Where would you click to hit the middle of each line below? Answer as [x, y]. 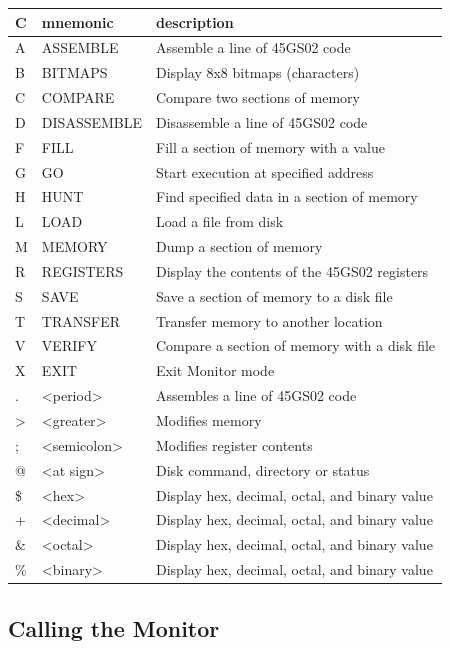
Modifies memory [209, 420]
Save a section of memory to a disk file [274, 295]
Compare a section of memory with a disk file [296, 345]
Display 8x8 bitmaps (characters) [258, 72]
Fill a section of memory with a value [270, 146]
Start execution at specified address [265, 171]
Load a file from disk [220, 221]
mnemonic [77, 21]
